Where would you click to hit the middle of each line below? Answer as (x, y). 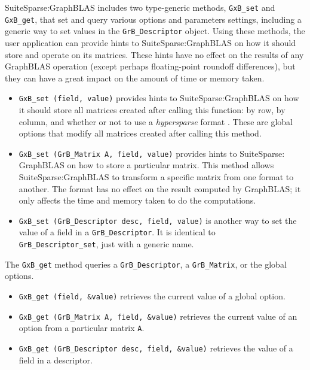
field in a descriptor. (56, 360)
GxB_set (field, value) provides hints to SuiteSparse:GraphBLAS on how (159, 98)
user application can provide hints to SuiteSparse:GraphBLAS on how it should (151, 42)
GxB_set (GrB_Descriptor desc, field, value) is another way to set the (158, 220)
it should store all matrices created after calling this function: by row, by (152, 110)
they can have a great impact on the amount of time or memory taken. (135, 78)
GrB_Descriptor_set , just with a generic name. (106, 244)
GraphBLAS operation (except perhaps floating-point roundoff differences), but (150, 66)
